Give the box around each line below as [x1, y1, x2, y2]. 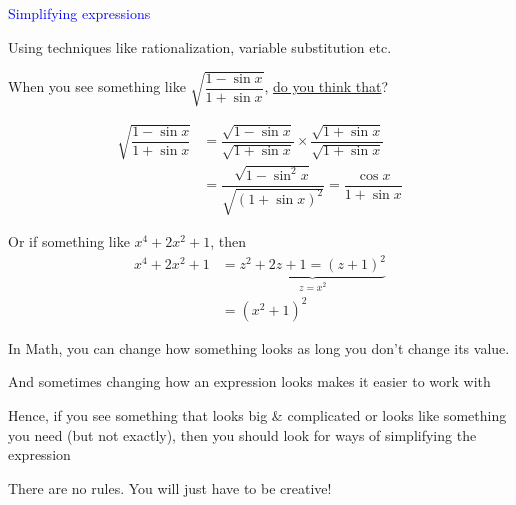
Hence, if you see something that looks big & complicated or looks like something [8, 404, 507, 425]
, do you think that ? [264, 76, 389, 97]
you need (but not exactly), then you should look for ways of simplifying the [8, 424, 477, 445]
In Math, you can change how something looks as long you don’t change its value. [8, 337, 510, 358]
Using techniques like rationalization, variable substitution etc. [8, 36, 392, 57]
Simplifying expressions [8, 3, 151, 23]
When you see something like [8, 76, 186, 97]
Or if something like [8, 231, 130, 252]
